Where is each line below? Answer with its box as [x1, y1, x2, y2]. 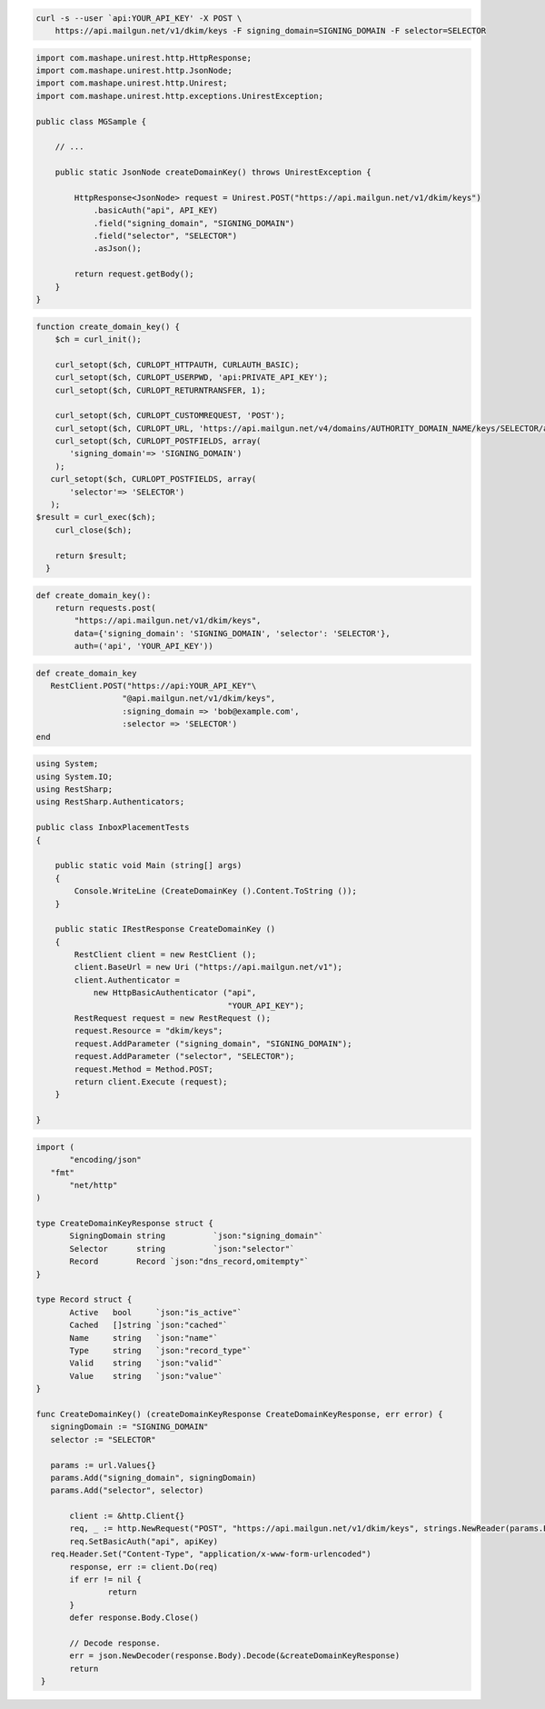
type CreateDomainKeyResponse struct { [35, 1218, 213, 1229]
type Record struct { [35, 1294, 133, 1304]
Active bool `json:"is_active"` [69, 1307, 243, 1317]
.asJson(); [93, 244, 143, 254]
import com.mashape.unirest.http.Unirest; [35, 78, 228, 88]
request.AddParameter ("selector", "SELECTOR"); [74, 1051, 295, 1062]
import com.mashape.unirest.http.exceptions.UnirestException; [35, 91, 324, 101]
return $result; [54, 550, 127, 561]
